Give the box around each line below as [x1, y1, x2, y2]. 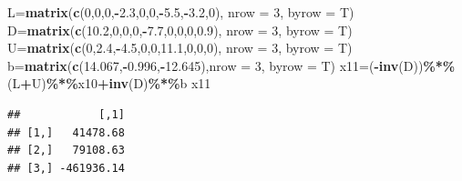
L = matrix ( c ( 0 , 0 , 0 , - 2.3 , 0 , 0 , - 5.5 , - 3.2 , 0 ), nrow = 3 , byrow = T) [7, 3, 354, 21]
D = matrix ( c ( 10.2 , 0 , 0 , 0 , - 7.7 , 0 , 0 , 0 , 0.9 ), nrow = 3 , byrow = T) [7, 20, 353, 39]
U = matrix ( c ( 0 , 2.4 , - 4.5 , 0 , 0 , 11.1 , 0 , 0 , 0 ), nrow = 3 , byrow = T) [7, 38, 353, 57]
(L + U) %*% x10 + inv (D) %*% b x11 [7, 74, 211, 93]
